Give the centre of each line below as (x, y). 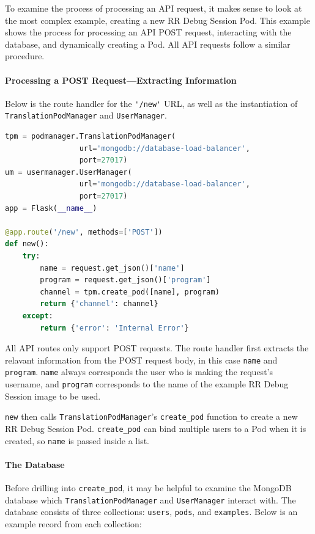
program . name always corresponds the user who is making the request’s (139, 372)
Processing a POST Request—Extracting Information (121, 80)
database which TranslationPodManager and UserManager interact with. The (150, 499)
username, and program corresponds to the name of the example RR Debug (147, 384)
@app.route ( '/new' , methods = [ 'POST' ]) (84, 232)
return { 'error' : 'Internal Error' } (114, 328)
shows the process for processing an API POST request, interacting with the (148, 32)
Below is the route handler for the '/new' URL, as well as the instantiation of (151, 103)
